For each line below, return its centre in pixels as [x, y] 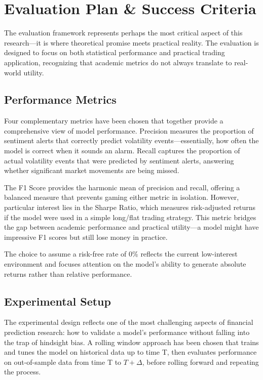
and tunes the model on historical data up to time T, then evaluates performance [130, 352]
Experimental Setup [58, 301]
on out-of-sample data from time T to [63, 362]
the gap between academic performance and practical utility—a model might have [131, 227]
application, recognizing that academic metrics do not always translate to [118, 62]
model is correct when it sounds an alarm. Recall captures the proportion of [122, 151]
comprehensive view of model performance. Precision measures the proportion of [129, 130]
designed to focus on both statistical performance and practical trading [115, 52]
